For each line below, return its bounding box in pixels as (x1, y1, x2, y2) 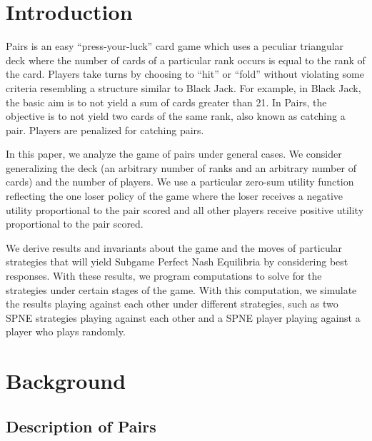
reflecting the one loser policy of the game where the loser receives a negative (6, 188, 343, 203)
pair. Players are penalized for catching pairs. (6, 122, 204, 137)
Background (6, 366, 126, 395)
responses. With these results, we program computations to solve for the (6, 268, 322, 283)
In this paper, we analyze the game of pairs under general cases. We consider (6, 146, 342, 161)
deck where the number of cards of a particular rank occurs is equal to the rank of (6, 52, 366, 67)
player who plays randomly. (6, 324, 126, 339)
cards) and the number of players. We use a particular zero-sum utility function (6, 174, 354, 189)
